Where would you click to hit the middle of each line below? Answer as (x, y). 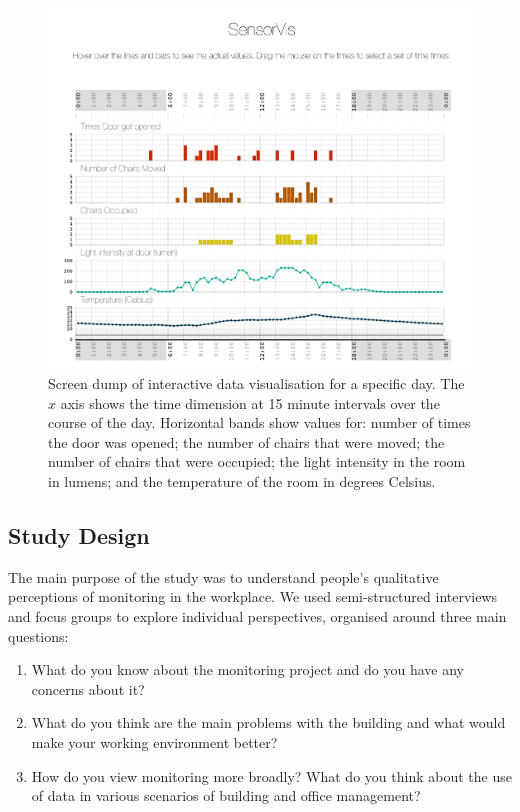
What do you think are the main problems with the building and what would (268, 722)
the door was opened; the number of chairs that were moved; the (246, 441)
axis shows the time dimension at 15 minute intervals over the (250, 402)
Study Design (79, 534)
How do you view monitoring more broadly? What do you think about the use (271, 775)
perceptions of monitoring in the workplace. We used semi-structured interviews (253, 596)
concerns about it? (88, 688)
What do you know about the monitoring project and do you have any (247, 669)
